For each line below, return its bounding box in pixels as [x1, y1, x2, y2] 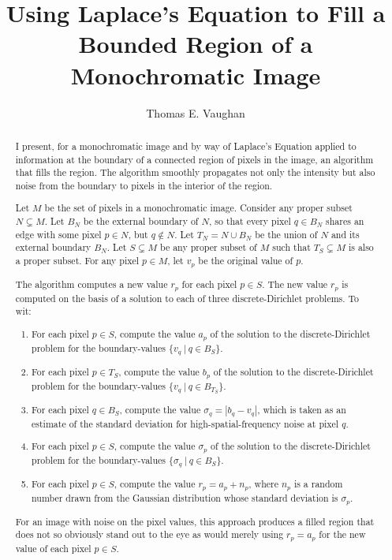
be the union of [255, 227, 318, 241]
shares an [326, 215, 364, 228]
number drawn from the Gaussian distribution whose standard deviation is [32, 491, 338, 504]
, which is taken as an [257, 402, 346, 416]
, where [248, 477, 278, 491]
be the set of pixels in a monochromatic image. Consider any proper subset [44, 201, 353, 215]
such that [272, 241, 311, 254]
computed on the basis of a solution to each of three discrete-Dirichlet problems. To [15, 291, 360, 304]
